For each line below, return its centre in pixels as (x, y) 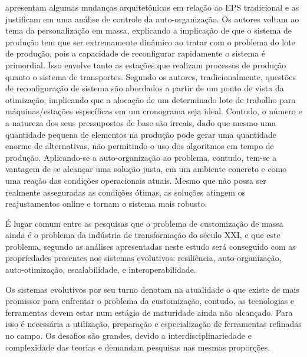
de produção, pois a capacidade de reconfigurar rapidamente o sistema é (136, 53)
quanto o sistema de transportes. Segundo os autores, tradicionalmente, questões (151, 76)
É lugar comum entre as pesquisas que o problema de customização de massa (144, 223)
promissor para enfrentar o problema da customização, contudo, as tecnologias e (150, 301)
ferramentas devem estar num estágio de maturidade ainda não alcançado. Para (149, 312)
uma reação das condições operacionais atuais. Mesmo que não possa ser (136, 180)
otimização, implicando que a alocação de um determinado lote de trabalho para (151, 99)
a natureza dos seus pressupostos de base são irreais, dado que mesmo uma (141, 122)
